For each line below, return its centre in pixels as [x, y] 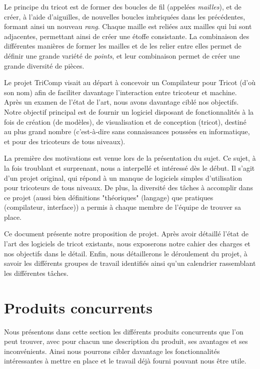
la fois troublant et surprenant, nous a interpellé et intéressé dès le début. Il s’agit [129, 167]
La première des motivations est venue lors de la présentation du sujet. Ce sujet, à [130, 158]
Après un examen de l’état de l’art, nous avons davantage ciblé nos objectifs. [121, 102]
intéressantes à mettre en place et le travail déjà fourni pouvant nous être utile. [125, 361]
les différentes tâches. [36, 273]
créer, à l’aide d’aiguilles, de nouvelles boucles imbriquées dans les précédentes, [125, 16]
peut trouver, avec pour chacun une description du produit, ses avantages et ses [126, 341]
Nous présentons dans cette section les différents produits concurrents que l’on [124, 331]
